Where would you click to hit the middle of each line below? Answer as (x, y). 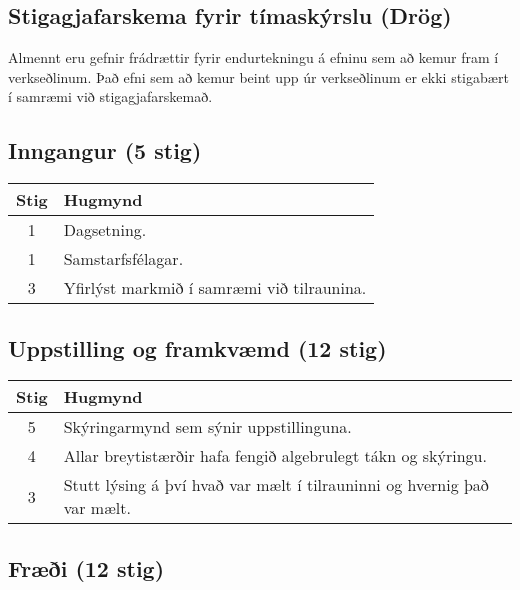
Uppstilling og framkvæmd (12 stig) (197, 347)
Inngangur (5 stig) (105, 150)
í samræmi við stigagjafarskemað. (110, 96)
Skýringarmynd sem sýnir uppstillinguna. (207, 427)
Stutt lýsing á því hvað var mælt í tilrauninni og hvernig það (276, 485)
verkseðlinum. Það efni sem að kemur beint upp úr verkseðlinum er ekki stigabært (258, 76)
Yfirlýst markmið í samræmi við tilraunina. (215, 288)
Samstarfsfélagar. (123, 259)
